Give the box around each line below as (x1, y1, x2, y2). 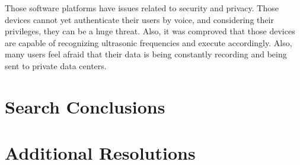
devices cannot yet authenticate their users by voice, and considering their (5, 13, 274, 25)
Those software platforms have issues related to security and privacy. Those (5, 2, 279, 14)
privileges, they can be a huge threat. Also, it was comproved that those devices (5, 25, 295, 37)
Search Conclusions (5, 94, 165, 118)
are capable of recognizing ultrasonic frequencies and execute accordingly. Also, (5, 36, 292, 48)
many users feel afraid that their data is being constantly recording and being (5, 48, 287, 60)
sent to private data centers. (5, 59, 107, 72)
